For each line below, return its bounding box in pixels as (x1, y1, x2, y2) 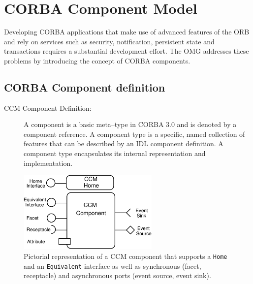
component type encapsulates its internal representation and (24, 148, 206, 158)
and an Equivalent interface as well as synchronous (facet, (24, 260, 201, 271)
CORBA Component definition (4, 79, 165, 95)
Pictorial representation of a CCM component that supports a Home (24, 251, 227, 261)
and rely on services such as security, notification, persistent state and (4, 36, 215, 46)
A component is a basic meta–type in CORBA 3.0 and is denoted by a (24, 119, 237, 129)
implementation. (24, 158, 73, 168)
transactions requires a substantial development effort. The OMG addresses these (4, 46, 249, 56)
